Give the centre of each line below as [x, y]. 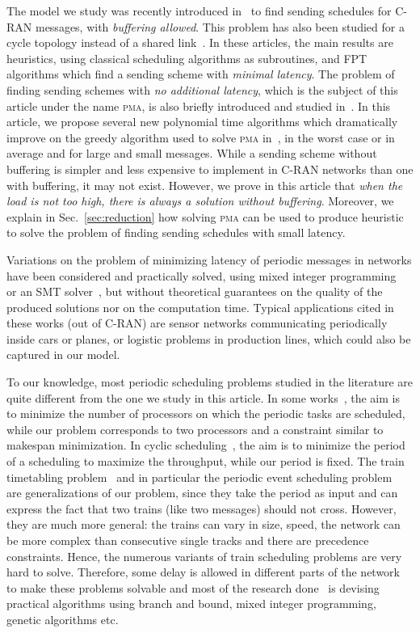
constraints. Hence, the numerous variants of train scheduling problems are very [204, 556]
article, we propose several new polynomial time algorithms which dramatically [202, 122]
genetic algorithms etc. [63, 619]
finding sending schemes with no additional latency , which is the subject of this [202, 89]
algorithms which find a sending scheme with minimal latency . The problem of [201, 74]
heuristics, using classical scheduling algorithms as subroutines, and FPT [187, 58]
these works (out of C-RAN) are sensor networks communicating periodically [197, 323]
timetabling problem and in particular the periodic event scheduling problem [199, 477]
